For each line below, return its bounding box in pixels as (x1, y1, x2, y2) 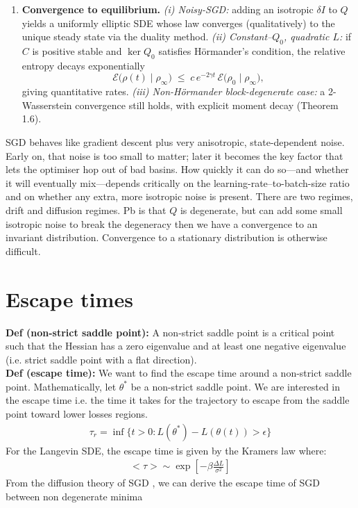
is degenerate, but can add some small (180, 203, 343, 217)
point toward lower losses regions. (6, 407, 148, 421)
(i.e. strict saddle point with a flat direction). (6, 352, 197, 366)
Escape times (6, 284, 133, 313)
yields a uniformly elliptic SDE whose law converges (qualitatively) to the (22, 15, 335, 30)
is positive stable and (32, 43, 122, 58)
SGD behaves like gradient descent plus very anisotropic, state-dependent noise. (6, 135, 345, 149)
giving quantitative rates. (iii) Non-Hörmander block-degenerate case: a (22, 84, 325, 99)
